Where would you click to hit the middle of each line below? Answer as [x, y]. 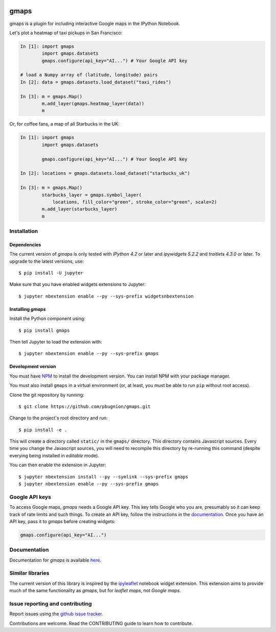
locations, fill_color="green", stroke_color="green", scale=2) [135, 202]
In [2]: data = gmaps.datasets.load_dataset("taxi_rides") [96, 82]
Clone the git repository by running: [47, 395]
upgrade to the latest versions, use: [47, 261]
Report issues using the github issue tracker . [56, 614]
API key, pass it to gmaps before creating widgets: [63, 521]
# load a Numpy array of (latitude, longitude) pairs [89, 75]
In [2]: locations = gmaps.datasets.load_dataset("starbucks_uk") [105, 173]
